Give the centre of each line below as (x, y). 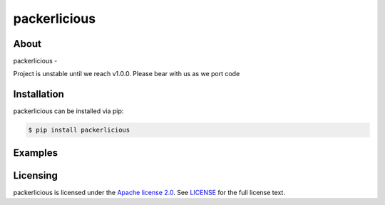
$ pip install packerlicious (79, 130)
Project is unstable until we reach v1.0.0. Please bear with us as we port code (127, 74)
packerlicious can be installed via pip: (68, 111)
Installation (38, 94)
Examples (36, 153)
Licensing (36, 175)
